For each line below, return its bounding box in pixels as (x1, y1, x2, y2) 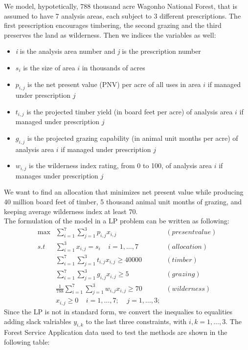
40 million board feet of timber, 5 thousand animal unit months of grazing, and (4, 197, 242, 207)
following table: (4, 336, 50, 347)
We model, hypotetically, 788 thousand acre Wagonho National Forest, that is (4, 1, 237, 11)
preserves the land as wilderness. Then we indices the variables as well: (4, 29, 216, 40)
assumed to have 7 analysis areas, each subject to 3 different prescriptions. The (4, 10, 241, 21)
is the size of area (23, 62, 75, 72)
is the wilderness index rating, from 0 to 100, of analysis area (29, 160, 212, 171)
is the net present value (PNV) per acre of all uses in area (27, 79, 201, 89)
